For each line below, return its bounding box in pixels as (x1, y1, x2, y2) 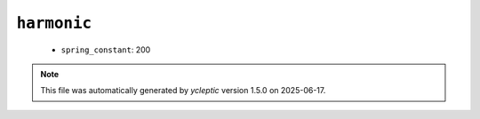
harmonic (16, 13, 92, 33)
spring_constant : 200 (60, 44, 151, 55)
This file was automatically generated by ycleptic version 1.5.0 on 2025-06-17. (40, 85, 326, 96)
